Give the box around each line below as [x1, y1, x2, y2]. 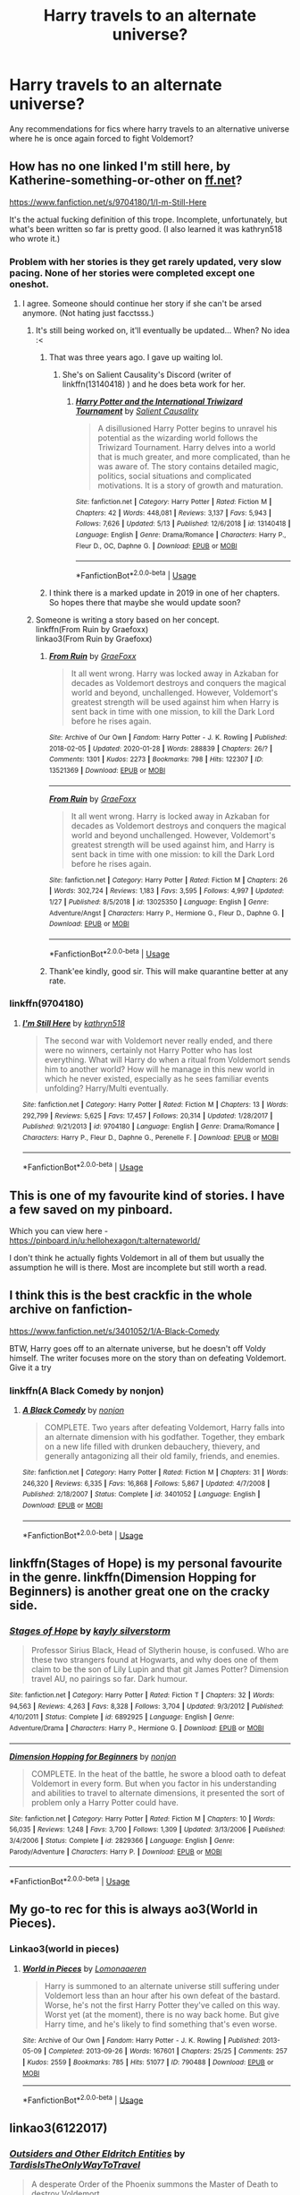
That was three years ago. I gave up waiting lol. [48, 352, 223, 363]
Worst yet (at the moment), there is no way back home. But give [44, 2009, 279, 2019]
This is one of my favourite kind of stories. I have [9, 1188, 286, 1203]
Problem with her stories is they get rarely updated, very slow [9, 255, 282, 268]
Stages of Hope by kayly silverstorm [9, 1625, 171, 1637]
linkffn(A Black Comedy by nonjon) [9, 1385, 165, 1397]
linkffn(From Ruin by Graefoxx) [35, 623, 149, 634]
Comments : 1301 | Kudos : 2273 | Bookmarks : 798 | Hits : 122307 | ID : [48, 755, 263, 764]
